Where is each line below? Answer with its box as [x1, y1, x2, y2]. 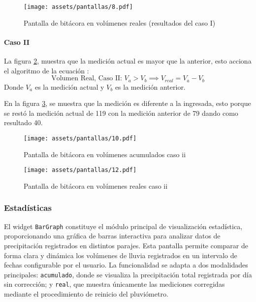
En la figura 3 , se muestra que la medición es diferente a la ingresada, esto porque [4, 98, 251, 108]
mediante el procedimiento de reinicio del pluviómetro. [4, 289, 168, 299]
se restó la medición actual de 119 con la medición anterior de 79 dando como [4, 107, 238, 118]
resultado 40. [4, 117, 43, 128]
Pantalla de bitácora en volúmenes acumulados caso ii [24, 149, 186, 159]
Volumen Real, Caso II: [51, 75, 122, 82]
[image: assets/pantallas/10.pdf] [24, 135, 137, 142]
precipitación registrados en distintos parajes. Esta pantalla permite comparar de [4, 240, 249, 251]
